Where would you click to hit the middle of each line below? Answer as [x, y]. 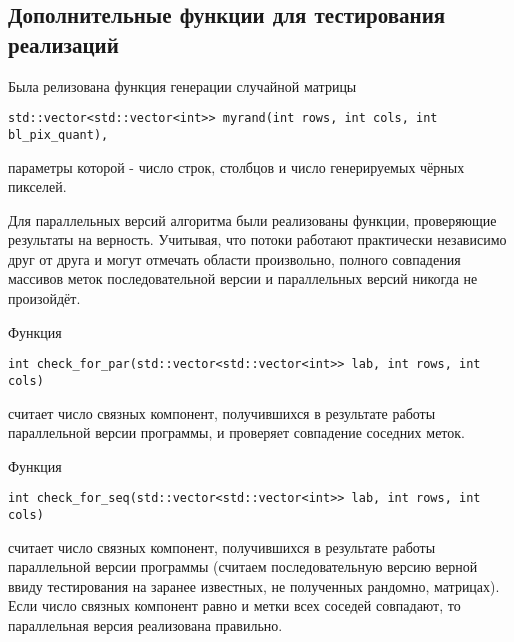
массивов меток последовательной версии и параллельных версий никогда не [243, 278]
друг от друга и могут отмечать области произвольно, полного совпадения [234, 258]
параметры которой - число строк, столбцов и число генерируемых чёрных [236, 166]
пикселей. [37, 186]
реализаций [63, 43]
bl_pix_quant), [58, 134]
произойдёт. [44, 298]
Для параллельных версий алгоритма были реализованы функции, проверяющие [252, 219]
